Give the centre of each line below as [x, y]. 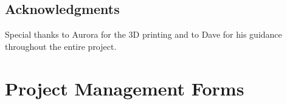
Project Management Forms [125, 88]
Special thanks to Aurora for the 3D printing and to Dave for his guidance [143, 34]
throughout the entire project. [61, 46]
